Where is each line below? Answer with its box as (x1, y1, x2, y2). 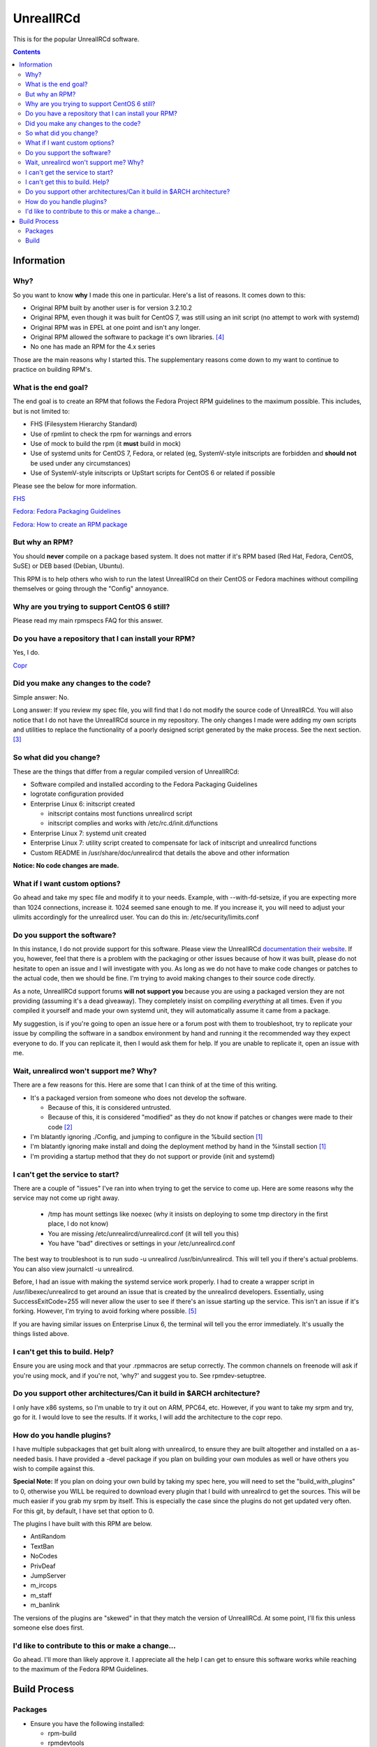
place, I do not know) (47, 1219, 109, 1228)
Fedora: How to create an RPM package (13, 520, 128, 528)
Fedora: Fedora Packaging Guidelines (13, 507, 121, 516)
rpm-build (47, 1730, 77, 1738)
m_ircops (30, 1581, 57, 1590)
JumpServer (30, 1571, 66, 1579)
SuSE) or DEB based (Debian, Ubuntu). (13, 562, 125, 570)
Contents (13, 48, 41, 56)
